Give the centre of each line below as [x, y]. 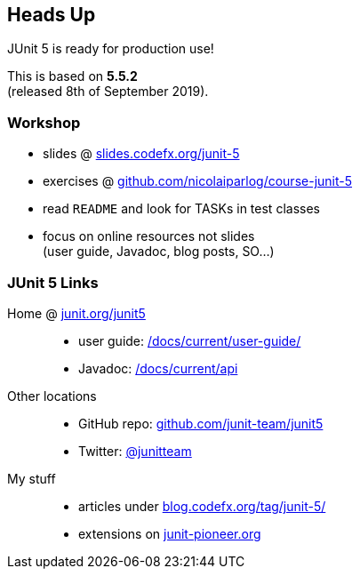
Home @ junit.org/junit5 [76, 313]
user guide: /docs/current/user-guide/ [190, 340]
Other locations [52, 396]
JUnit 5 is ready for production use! [111, 49]
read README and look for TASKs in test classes [181, 209]
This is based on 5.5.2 [72, 76]
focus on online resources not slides [149, 236]
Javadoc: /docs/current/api [158, 368]
